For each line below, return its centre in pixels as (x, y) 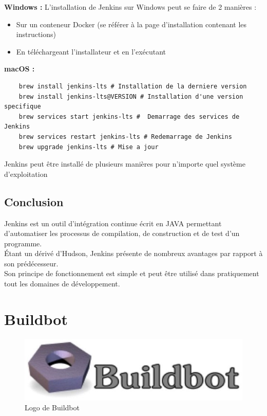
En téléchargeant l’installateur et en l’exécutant (91, 51)
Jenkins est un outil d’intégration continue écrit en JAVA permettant (113, 223)
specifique (23, 107)
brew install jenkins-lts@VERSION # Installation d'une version (131, 96)
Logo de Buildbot (52, 408)
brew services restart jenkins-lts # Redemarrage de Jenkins (125, 137)
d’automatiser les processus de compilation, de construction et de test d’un (122, 233)
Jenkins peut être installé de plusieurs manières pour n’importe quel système (125, 164)
